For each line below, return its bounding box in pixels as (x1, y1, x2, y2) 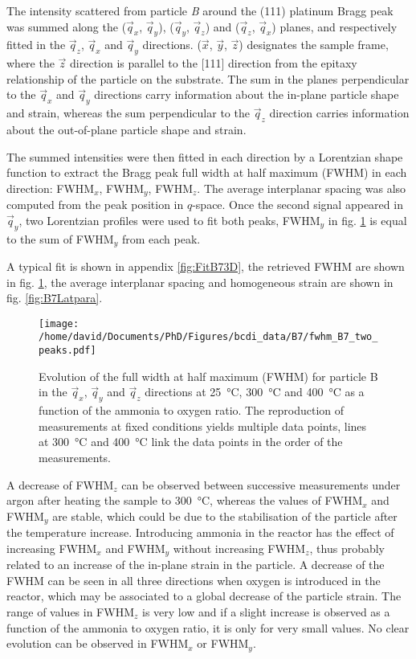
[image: (39, 317, 80, 329)
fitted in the (6, 36, 66, 53)
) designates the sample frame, (239, 36, 389, 53)
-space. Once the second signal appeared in (192, 196, 403, 213)
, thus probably (309, 539, 385, 556)
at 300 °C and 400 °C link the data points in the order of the (39, 433, 343, 450)
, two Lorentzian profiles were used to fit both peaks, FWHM (18, 211, 320, 228)
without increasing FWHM (173, 539, 306, 556)
